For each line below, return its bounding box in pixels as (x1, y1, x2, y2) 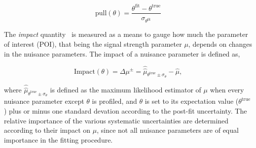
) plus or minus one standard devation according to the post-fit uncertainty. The (4, 105, 247, 116)
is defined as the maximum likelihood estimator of (50, 85, 201, 95)
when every (210, 85, 244, 95)
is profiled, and (92, 96, 137, 106)
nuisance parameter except (4, 96, 84, 106)
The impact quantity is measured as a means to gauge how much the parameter (4, 29, 248, 39)
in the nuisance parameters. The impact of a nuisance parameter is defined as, (4, 48, 240, 59)
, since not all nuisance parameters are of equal (97, 125, 239, 135)
